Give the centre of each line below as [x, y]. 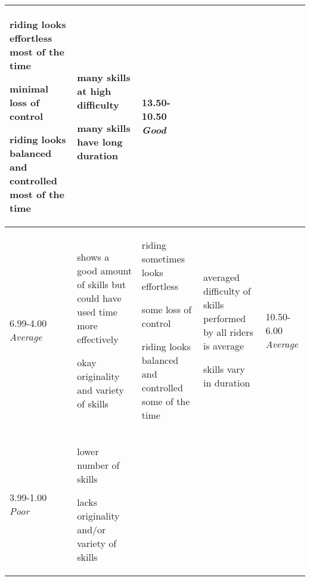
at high [94, 91]
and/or [92, 529]
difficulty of [227, 291]
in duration [227, 383]
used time [97, 311]
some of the [166, 401]
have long [100, 141]
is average [224, 346]
